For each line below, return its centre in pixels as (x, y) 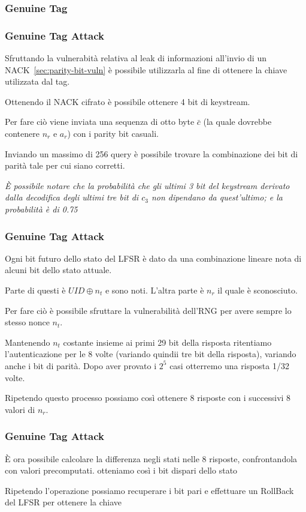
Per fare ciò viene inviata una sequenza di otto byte (100, 122)
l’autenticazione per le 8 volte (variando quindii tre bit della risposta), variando (151, 354)
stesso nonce (27, 322)
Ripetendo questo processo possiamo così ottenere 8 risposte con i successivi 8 (148, 398)
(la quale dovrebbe (237, 122)
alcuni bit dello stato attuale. (58, 270)
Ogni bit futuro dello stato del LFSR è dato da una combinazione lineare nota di (153, 258)
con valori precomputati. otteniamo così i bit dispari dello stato (121, 470)
